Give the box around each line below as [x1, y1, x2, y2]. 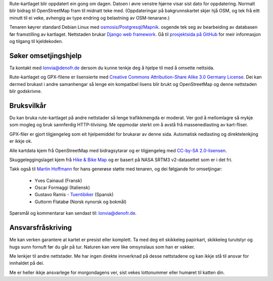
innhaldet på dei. [9, 260, 44, 266]
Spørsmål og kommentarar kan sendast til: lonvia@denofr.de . [9, 210, 137, 216]
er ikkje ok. [9, 138, 32, 144]
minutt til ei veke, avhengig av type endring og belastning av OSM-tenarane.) [9, 15, 170, 21]
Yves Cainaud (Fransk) [34, 177, 82, 183]
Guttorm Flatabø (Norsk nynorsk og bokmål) [34, 199, 127, 205]
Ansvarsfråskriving [9, 223, 72, 232]
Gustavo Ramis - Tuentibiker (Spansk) [34, 192, 114, 198]
